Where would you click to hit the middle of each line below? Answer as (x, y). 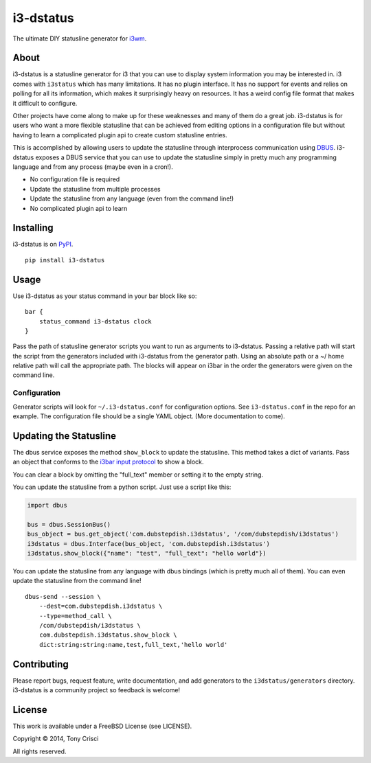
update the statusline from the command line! (77, 581)
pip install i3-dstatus (65, 260)
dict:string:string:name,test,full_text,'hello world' (133, 645)
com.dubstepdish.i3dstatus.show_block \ (108, 635)
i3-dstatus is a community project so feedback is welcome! (97, 690)
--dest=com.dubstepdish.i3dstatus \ (101, 606)
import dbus (47, 505)
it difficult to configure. (45, 103)
